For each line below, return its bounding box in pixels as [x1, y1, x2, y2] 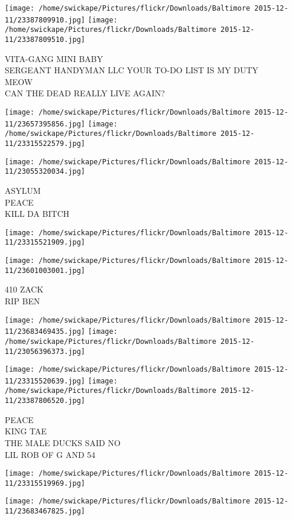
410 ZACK [5, 283, 44, 295]
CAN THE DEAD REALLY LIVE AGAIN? [5, 87, 165, 99]
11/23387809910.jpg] [5, 15, 86, 24]
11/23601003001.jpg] [5, 266, 86, 275]
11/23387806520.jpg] [5, 396, 86, 405]
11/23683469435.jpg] [5, 327, 86, 336]
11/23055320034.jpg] [5, 167, 86, 176]
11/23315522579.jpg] [5, 139, 86, 148]
